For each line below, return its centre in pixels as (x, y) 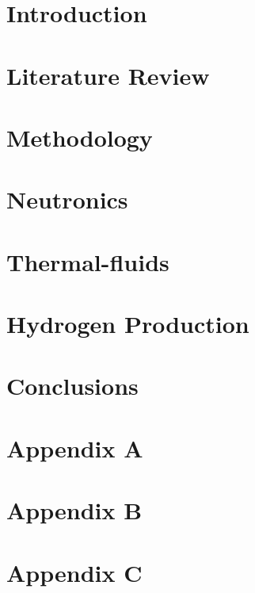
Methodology (80, 137)
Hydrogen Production (128, 324)
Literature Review (108, 75)
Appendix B (74, 510)
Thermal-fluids (88, 261)
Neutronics (67, 199)
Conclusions (72, 386)
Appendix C (74, 572)
